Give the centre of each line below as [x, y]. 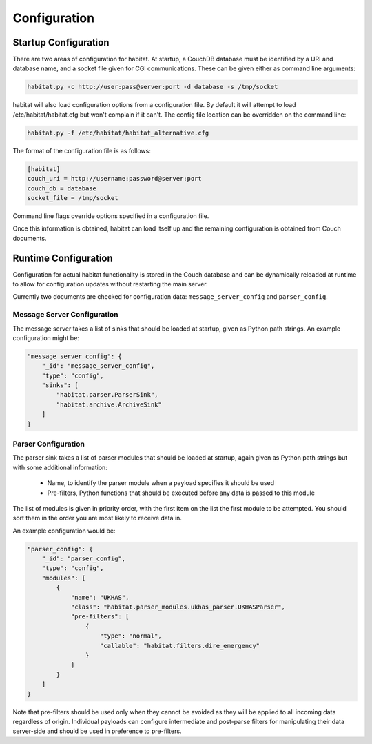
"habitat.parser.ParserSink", [107, 395]
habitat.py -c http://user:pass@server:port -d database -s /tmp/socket [153, 87]
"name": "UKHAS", [100, 597]
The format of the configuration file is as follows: [82, 150]
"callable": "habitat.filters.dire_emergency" [180, 646]
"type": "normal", [131, 636]
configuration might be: [46, 337]
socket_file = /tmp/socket [73, 198]
